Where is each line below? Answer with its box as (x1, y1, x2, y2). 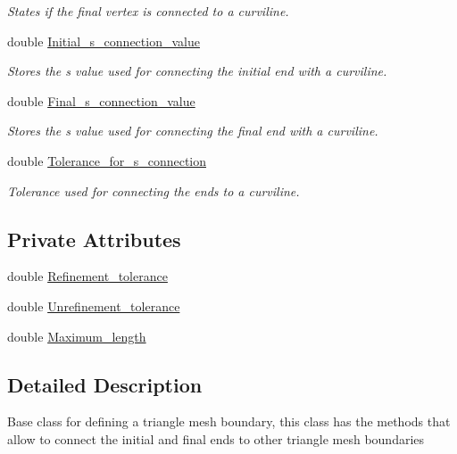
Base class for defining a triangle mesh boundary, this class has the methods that (7, 412, 451, 431)
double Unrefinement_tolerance (7, 296, 180, 315)
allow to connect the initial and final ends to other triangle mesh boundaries (7, 429, 425, 448)
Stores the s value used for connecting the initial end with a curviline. (7, 62, 387, 80)
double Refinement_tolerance (7, 267, 168, 285)
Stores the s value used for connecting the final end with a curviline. (7, 121, 378, 140)
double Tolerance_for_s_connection (7, 151, 207, 169)
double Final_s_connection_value (7, 91, 195, 110)
